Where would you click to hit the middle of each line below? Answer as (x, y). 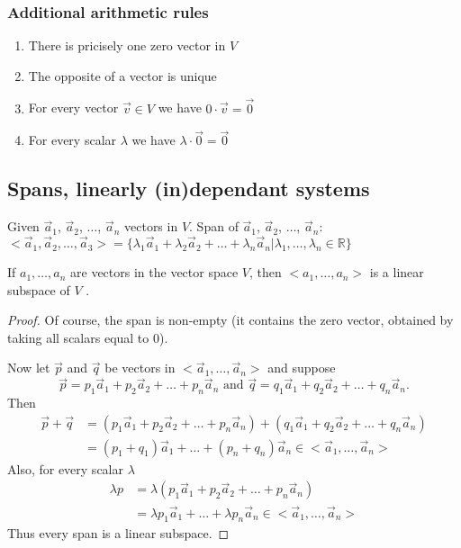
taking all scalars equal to (78, 337)
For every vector (73, 108)
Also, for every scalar (65, 468)
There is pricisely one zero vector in (127, 45)
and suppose (302, 368)
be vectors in (140, 368)
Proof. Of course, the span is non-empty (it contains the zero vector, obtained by (230, 320)
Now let (29, 368)
